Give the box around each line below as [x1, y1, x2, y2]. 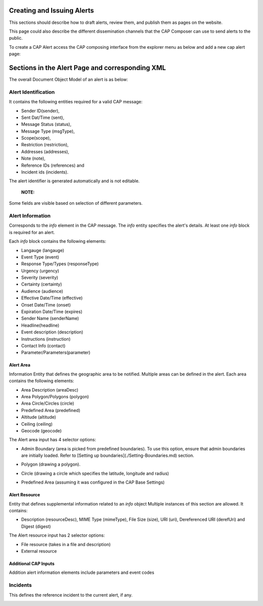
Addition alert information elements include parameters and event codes [9, 569, 154, 575]
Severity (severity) [21, 274, 58, 280]
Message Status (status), [21, 121, 72, 127]
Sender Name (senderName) [21, 315, 79, 321]
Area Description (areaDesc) [21, 387, 79, 392]
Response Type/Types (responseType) [21, 261, 99, 267]
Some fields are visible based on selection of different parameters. [9, 200, 143, 206]
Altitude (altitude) [21, 414, 56, 420]
